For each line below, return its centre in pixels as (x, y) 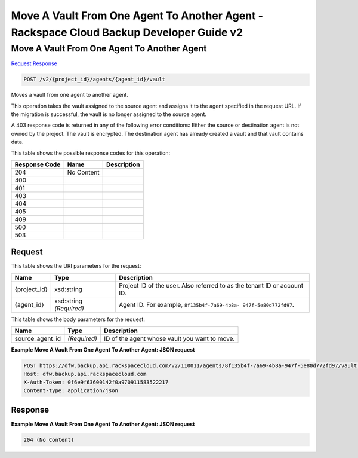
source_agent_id (38, 339)
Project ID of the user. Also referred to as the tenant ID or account (211, 285)
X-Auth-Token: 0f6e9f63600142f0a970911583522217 (96, 382)
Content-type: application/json (71, 391)
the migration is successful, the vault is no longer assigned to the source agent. (109, 114)
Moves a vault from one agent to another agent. (70, 95)
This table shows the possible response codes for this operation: (91, 153)
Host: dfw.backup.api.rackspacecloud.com (85, 374)
